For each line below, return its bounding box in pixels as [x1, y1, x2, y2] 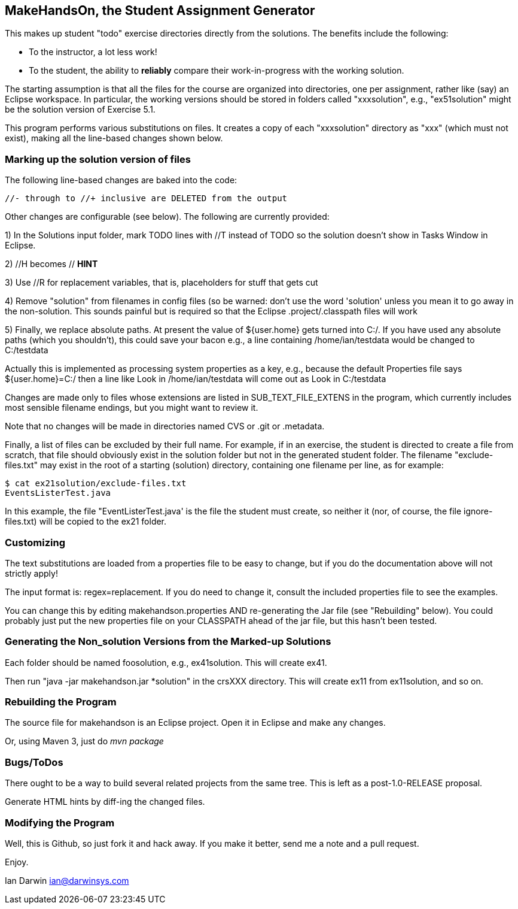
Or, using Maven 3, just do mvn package [5, 736, 164, 747]
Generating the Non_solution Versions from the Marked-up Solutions [5, 635, 331, 648]
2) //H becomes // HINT [5, 259, 98, 269]
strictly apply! [5, 568, 58, 578]
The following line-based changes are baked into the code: [5, 175, 237, 186]
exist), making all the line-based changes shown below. [5, 133, 223, 144]
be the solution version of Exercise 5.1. [5, 104, 156, 115]
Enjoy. [5, 856, 29, 867]
